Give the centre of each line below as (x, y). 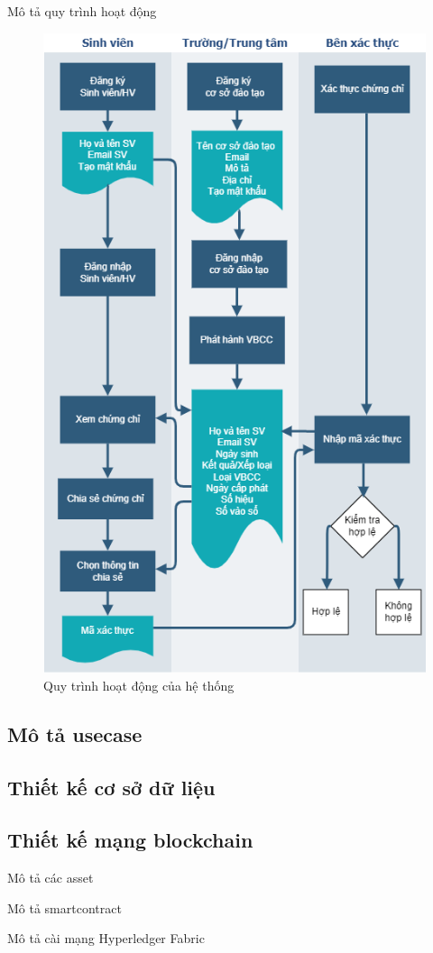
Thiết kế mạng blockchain (130, 840)
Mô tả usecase (75, 733)
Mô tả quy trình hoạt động (82, 11)
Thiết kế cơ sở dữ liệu (111, 787)
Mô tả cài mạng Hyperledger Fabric (106, 938)
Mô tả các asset (51, 878)
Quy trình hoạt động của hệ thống (139, 685)
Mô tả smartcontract (64, 907)
